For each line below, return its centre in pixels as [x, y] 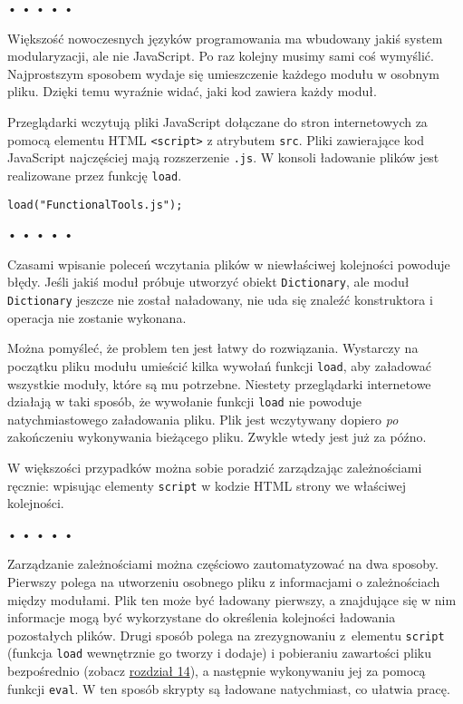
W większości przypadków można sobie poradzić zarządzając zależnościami [215, 467]
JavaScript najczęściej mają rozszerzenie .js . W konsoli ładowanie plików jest [223, 157]
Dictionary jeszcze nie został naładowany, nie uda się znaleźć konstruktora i [220, 300]
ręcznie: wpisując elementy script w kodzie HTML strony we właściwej [207, 485]
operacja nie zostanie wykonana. [97, 317]
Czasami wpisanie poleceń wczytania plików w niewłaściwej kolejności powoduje [229, 264]
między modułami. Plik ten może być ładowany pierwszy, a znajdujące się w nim [232, 599]
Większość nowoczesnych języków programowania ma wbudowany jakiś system [225, 38]
